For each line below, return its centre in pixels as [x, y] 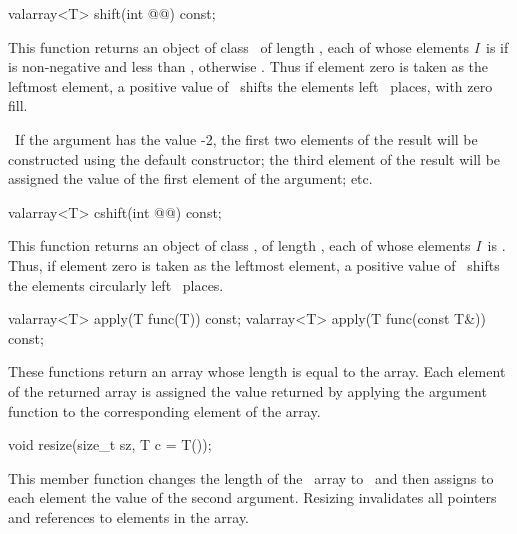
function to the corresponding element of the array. [164, 410]
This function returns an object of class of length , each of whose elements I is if [258, 46]
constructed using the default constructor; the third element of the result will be [254, 158]
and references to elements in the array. [129, 516]
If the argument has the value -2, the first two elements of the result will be [246, 138]
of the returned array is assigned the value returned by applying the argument [247, 390]
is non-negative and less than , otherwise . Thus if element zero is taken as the [248, 66]
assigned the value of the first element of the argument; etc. [190, 178]
